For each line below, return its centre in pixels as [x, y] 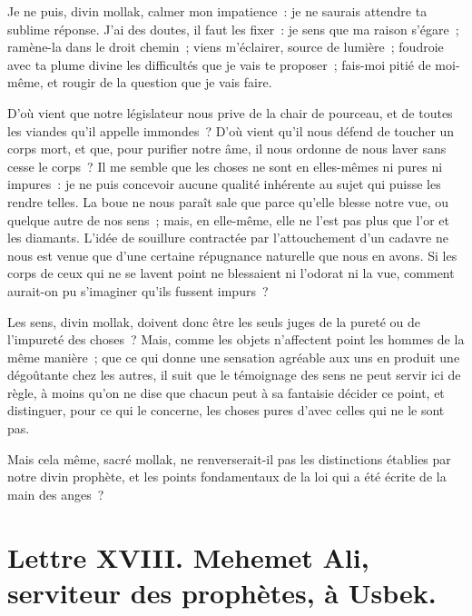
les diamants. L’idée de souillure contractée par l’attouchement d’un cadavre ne [228, 238]
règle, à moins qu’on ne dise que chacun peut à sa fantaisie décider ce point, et [226, 392]
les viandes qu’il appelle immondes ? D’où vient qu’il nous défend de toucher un [231, 130]
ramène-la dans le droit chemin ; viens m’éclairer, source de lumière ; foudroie [226, 47]
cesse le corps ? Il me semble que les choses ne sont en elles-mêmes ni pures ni [225, 166]
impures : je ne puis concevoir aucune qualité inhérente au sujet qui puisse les [224, 184]
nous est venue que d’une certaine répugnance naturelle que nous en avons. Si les [232, 255]
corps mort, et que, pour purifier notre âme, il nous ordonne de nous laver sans [227, 149]
